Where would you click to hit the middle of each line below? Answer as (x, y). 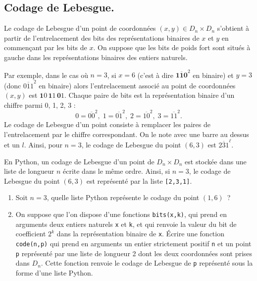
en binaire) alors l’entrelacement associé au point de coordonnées (137, 85)
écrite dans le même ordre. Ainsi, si (116, 171)
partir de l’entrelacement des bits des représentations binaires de (102, 37)
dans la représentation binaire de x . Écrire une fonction (140, 234)
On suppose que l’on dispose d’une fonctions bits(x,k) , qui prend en (121, 214)
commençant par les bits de (46, 47)
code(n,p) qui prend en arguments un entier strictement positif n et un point (133, 244)
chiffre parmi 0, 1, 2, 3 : (40, 105)
